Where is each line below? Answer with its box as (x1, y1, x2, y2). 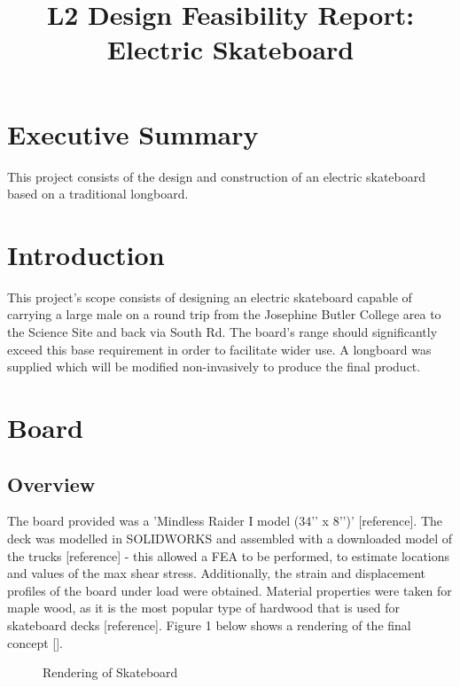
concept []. (7, 633, 63, 652)
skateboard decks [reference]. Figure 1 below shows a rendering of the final (7, 615, 411, 634)
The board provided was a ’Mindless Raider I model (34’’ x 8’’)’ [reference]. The (7, 511, 443, 530)
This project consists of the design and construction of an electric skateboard (7, 167, 426, 185)
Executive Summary (7, 115, 259, 152)
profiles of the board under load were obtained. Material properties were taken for (7, 581, 452, 599)
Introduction (7, 236, 165, 272)
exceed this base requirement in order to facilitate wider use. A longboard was (7, 340, 432, 358)
